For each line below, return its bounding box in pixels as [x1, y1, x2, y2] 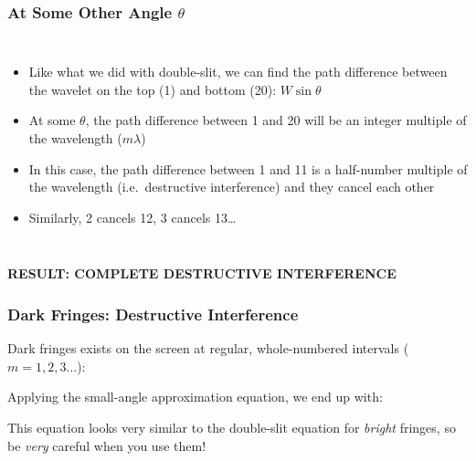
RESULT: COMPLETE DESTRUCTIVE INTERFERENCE [7, 264, 397, 283]
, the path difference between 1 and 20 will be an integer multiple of [85, 110, 467, 130]
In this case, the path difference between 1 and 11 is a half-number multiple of [28, 159, 468, 178]
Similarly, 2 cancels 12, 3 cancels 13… [28, 207, 237, 226]
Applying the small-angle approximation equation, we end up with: [7, 387, 383, 406]
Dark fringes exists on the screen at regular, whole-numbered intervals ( [7, 339, 409, 358]
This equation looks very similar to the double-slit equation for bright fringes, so [7, 417, 456, 436]
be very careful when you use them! [7, 435, 206, 455]
